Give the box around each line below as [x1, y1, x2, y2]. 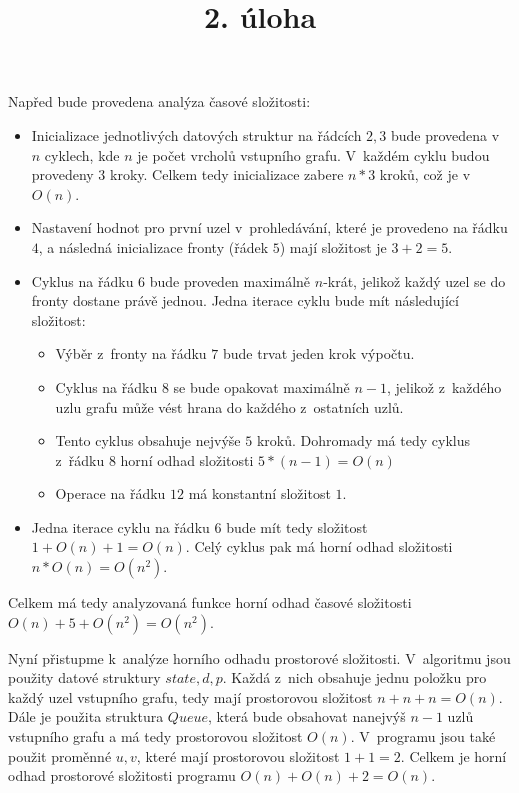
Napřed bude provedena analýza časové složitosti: [8, 91, 311, 112]
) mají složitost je [279, 236, 387, 257]
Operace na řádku [55, 483, 166, 504]
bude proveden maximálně [149, 270, 311, 291]
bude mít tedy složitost [226, 516, 368, 537]
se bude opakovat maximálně [173, 376, 350, 397]
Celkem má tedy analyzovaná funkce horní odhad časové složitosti [8, 592, 412, 613]
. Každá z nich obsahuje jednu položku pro [222, 667, 487, 688]
